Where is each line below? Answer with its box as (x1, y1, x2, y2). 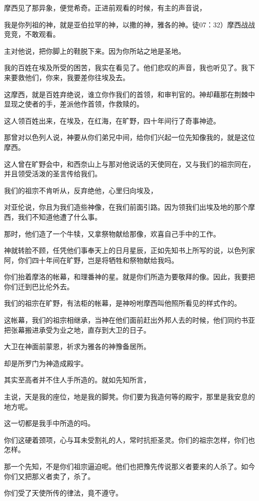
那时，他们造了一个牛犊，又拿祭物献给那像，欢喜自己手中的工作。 (4, 228, 220, 239)
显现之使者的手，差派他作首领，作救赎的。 (4, 99, 143, 109)
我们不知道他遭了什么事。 (17, 211, 102, 222)
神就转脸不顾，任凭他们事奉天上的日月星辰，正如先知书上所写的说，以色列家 (4, 245, 255, 255)
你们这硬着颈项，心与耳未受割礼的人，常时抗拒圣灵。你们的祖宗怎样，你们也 (4, 434, 255, 445)
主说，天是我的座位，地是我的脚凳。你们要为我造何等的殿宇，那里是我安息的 (4, 391, 255, 402)
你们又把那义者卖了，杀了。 (4, 471, 95, 481)
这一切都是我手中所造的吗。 (4, 418, 95, 428)
